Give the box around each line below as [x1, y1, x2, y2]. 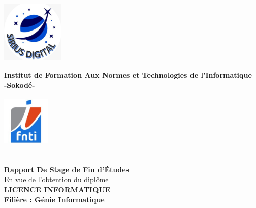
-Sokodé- [4, 79, 35, 90]
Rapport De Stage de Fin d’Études [4, 164, 129, 174]
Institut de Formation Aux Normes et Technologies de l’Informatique [4, 69, 252, 80]
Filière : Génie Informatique [4, 194, 105, 204]
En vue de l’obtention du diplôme [4, 174, 109, 185]
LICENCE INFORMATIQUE [4, 184, 111, 195]
